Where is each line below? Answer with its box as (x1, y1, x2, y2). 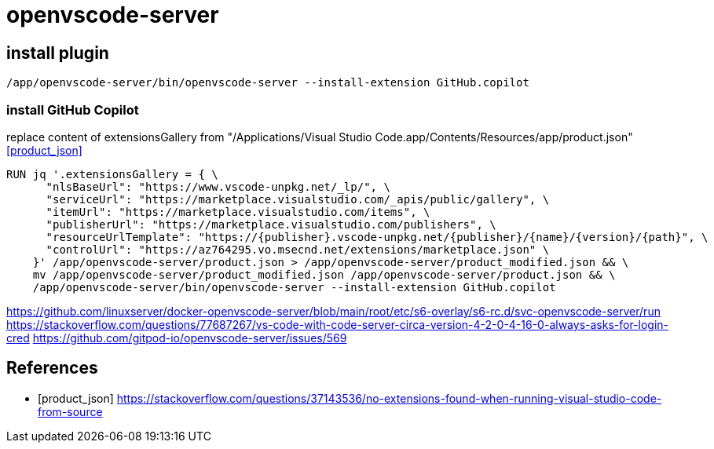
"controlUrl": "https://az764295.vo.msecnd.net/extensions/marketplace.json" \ (46, 243, 550, 256)
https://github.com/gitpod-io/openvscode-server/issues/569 (32, 330, 347, 345)
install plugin (6, 42, 109, 63)
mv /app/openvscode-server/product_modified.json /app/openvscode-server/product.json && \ (32, 268, 616, 281)
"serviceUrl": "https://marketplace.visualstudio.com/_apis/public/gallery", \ (46, 192, 550, 206)
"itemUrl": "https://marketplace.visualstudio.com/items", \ (46, 205, 430, 218)
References (6, 358, 98, 378)
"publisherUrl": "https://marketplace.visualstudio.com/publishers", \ (46, 217, 496, 231)
